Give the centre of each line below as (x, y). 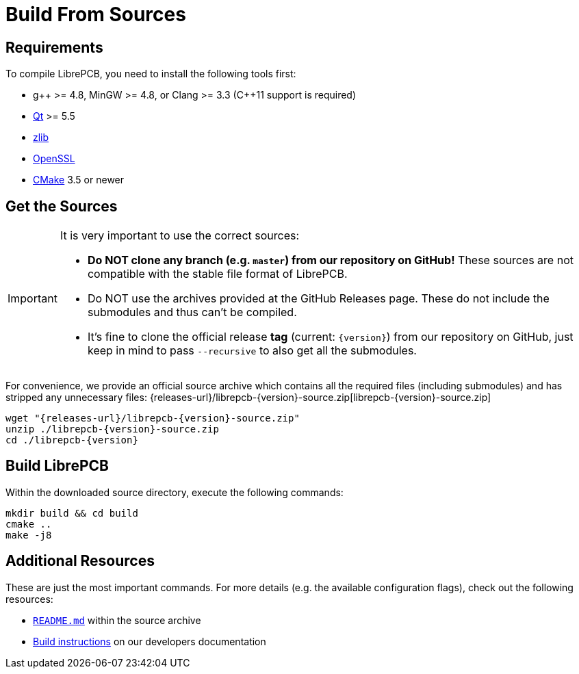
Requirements (54, 47)
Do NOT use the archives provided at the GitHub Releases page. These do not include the (318, 299)
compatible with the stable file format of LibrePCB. (217, 274)
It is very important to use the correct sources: (180, 236)
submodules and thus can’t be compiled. (192, 312)
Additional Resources (80, 561)
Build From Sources (96, 14)
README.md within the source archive (117, 620)
